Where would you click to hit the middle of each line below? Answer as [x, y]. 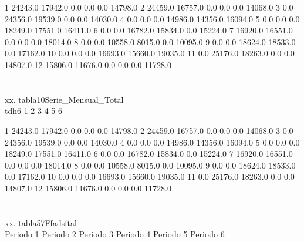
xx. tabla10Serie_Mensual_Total [64, 99]
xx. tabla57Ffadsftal [41, 222]
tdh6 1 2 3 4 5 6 [33, 111]
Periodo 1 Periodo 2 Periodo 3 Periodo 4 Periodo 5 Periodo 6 [115, 234]
